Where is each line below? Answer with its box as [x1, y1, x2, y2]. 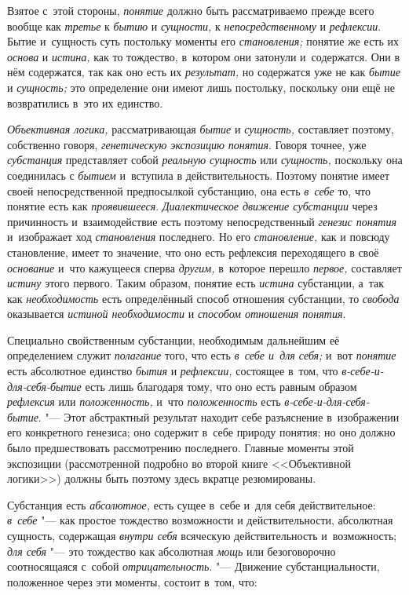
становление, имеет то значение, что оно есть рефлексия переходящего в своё [7, 243, 379, 260]
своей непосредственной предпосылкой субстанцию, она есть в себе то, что [7, 182, 371, 199]
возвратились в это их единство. [7, 94, 163, 111]
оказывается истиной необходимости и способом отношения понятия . [7, 305, 346, 322]
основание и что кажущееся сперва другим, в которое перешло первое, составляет [7, 259, 402, 276]
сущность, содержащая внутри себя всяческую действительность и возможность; [7, 527, 397, 543]
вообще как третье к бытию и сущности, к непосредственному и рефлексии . [7, 17, 382, 34]
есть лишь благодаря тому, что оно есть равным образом [85, 378, 357, 394]
